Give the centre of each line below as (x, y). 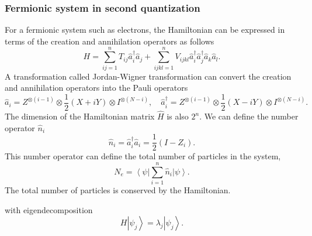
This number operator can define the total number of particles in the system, (143, 156)
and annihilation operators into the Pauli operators (96, 88)
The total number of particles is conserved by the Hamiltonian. (118, 189)
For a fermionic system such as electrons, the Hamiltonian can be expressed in (145, 30)
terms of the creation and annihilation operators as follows (110, 41)
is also (178, 116)
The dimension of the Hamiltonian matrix (80, 116)
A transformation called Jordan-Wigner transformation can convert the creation (148, 76)
